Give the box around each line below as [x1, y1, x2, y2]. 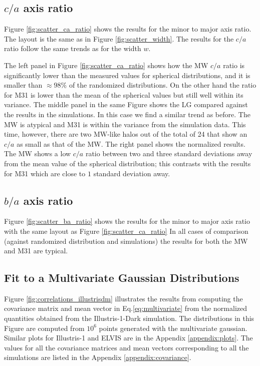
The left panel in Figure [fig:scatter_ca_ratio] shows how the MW [4, 60, 208, 70]
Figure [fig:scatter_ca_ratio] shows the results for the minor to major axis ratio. [4, 24, 251, 34]
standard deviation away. [93, 168, 170, 178]
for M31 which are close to [4, 168, 86, 178]
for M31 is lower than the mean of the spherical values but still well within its [4, 89, 243, 100]
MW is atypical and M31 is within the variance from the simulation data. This [4, 119, 246, 129]
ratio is [223, 60, 245, 70]
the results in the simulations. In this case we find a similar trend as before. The [4, 109, 250, 119]
